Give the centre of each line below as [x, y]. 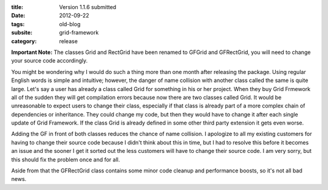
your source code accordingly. [50, 61]
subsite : [22, 33]
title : [17, 7]
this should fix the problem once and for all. [66, 159]
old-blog [70, 24]
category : [24, 41]
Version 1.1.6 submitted [88, 7]
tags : [18, 24]
